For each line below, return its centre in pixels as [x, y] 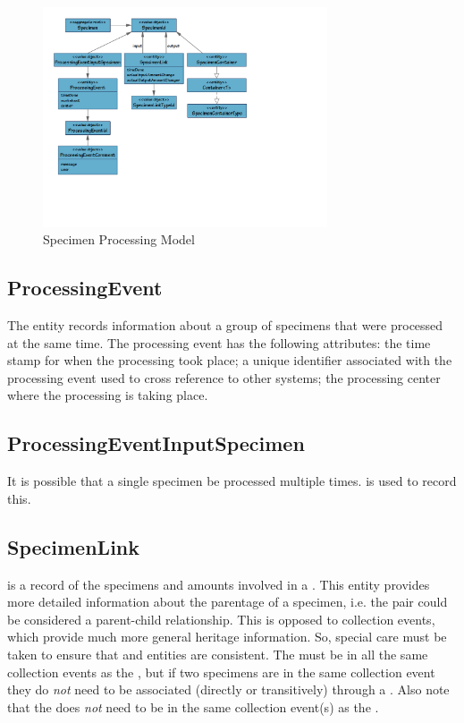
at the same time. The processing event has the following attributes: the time [219, 342]
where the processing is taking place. [108, 395]
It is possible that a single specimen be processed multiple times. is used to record [232, 481]
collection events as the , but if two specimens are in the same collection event [221, 672]
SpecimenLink [74, 546]
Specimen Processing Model [119, 239]
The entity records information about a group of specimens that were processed [225, 325]
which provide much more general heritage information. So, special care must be [227, 637]
